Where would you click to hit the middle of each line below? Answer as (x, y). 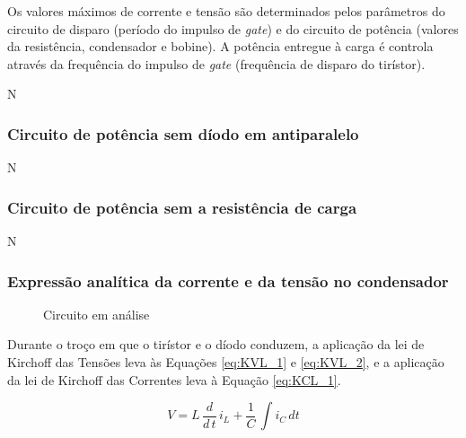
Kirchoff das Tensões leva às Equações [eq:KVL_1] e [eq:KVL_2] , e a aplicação (226, 362)
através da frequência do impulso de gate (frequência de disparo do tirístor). (216, 63)
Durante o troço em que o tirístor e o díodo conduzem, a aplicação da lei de (216, 344)
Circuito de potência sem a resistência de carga (182, 207)
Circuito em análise (97, 314)
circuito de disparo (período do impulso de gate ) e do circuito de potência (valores (233, 28)
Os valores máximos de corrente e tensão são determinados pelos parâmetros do (226, 11)
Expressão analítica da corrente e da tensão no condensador (228, 280)
